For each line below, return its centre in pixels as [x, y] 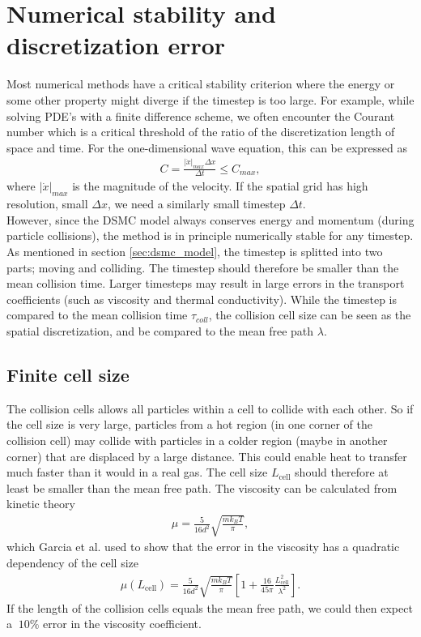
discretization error [116, 45]
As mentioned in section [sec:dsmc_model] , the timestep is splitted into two [195, 251]
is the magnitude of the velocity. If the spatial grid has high [220, 186]
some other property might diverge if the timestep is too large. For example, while [210, 99]
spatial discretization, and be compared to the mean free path [160, 330]
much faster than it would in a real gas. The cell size [137, 472]
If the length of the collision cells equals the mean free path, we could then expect [210, 607]
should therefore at [342, 472]
